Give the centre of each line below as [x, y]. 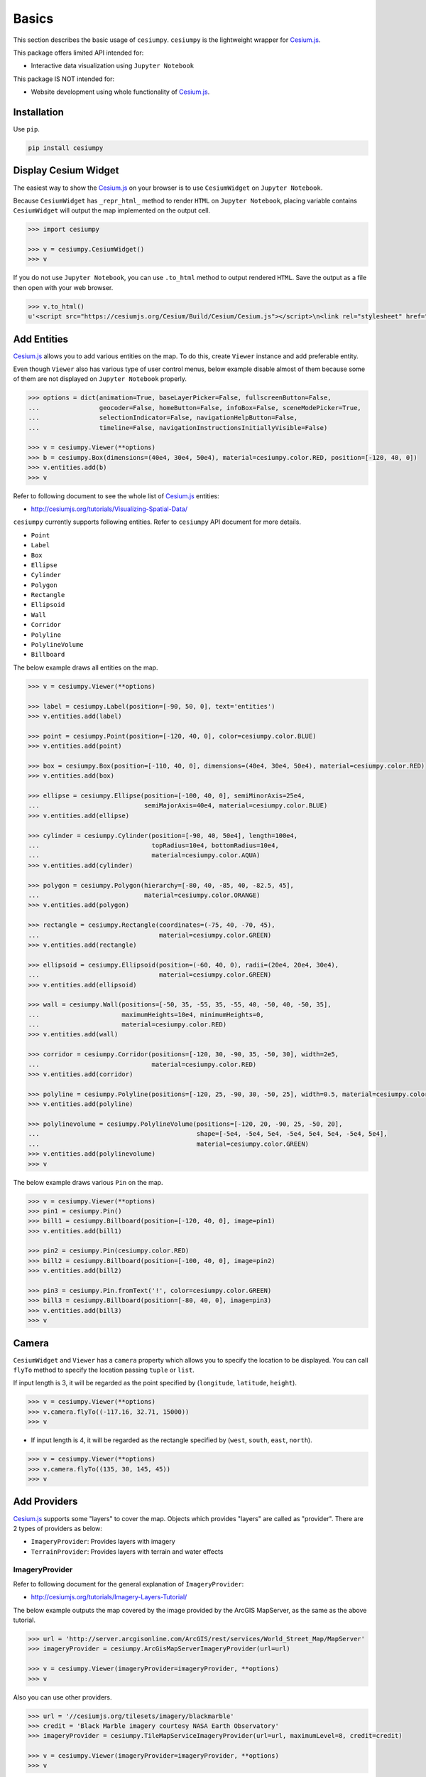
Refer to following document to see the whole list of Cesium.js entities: [116, 496]
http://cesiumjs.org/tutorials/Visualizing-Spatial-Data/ [109, 509]
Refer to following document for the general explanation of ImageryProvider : [129, 1584]
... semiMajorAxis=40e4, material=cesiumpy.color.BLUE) [178, 806]
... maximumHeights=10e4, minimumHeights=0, [146, 1014]
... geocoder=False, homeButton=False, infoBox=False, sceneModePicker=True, [195, 408]
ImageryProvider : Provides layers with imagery [103, 1542]
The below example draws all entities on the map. [86, 667]
